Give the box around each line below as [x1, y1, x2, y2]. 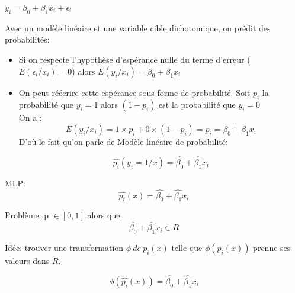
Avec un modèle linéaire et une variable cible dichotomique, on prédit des [5, 21, 271, 34]
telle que [171, 242, 203, 253]
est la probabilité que [159, 98, 236, 111]
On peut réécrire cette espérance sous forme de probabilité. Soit [18, 86, 251, 98]
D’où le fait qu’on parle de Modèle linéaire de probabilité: [18, 135, 228, 147]
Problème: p [5, 209, 49, 221]
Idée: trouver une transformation [5, 242, 124, 253]
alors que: [87, 209, 123, 221]
